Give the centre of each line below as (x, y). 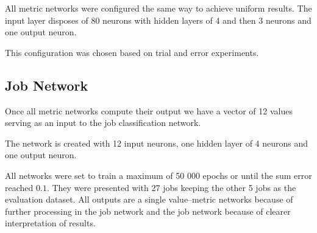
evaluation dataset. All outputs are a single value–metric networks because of (149, 199)
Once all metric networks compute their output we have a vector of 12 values (149, 110)
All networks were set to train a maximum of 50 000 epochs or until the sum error (158, 175)
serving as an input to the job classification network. (103, 123)
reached (19, 187)
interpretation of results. (50, 223)
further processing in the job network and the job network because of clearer (148, 211)
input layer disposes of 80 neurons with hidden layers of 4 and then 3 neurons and (158, 20)
